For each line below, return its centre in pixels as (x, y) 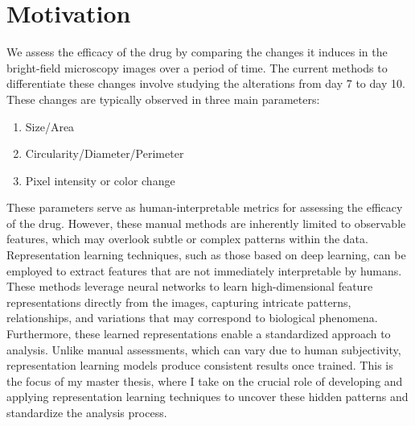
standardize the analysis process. (87, 412)
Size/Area (50, 126)
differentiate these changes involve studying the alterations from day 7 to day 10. (206, 83)
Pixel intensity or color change (100, 180)
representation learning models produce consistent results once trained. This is (200, 365)
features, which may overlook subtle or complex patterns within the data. (187, 239)
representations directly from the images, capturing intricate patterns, (179, 302)
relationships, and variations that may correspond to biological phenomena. (192, 318)
